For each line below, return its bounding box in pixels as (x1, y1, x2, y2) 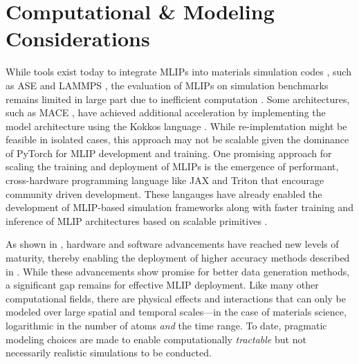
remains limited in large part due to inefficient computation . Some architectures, (6, 91, 350, 106)
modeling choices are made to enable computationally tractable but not (6, 331, 306, 346)
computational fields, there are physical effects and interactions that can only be (6, 291, 346, 305)
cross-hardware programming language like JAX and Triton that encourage (6, 173, 324, 188)
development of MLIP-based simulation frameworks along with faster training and (6, 200, 353, 215)
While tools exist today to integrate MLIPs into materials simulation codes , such (6, 64, 351, 79)
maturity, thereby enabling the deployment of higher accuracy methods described (6, 251, 350, 265)
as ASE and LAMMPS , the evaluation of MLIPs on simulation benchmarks (6, 78, 329, 92)
